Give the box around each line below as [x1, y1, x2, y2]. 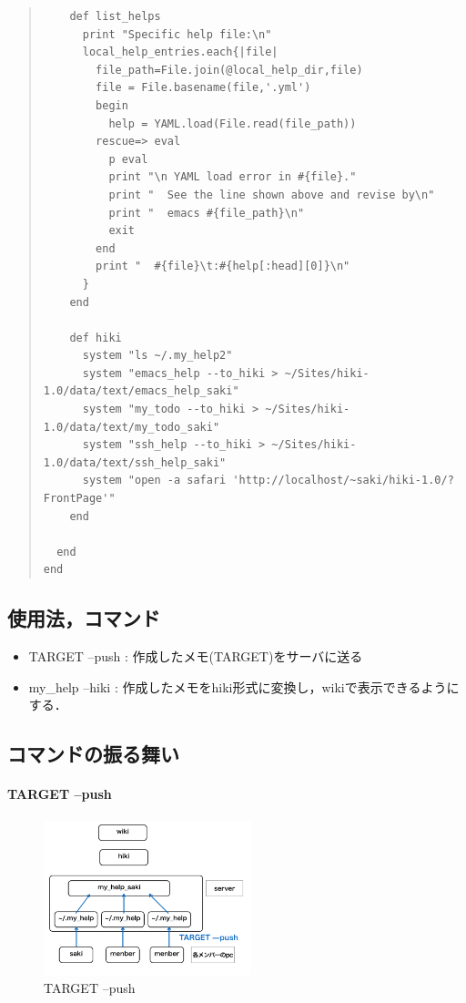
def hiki [69, 331, 122, 344]
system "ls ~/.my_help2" [82, 349, 233, 363]
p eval [108, 152, 148, 166]
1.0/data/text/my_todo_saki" [43, 420, 220, 434]
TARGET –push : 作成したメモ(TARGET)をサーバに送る [28, 647, 363, 666]
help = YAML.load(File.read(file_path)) [108, 117, 357, 130]
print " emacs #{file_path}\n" [108, 206, 305, 220]
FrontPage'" [43, 492, 116, 506]
